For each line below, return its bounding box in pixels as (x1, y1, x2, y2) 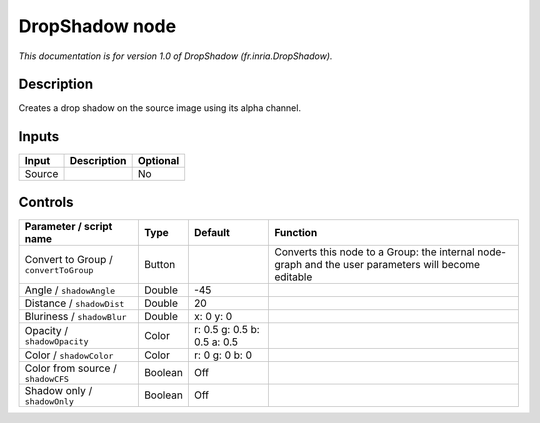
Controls (18, 193, 74, 210)
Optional (137, 154, 180, 168)
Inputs (18, 128, 60, 145)
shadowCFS (24, 373, 70, 384)
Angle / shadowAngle (24, 283, 116, 297)
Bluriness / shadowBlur (24, 309, 127, 323)
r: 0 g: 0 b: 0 (193, 348, 253, 362)
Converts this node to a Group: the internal (274, 245, 475, 259)
